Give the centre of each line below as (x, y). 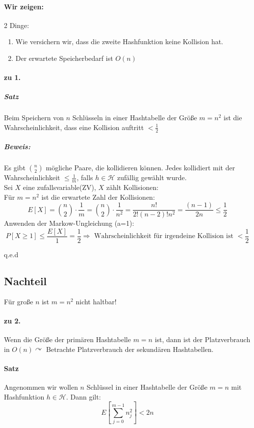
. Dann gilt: (83, 396)
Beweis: (17, 147)
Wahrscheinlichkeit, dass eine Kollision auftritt (74, 127)
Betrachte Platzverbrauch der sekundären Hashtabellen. (130, 349)
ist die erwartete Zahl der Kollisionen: (98, 197)
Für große (19, 301)
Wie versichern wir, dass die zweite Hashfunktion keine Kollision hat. (119, 41)
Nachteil (25, 281)
